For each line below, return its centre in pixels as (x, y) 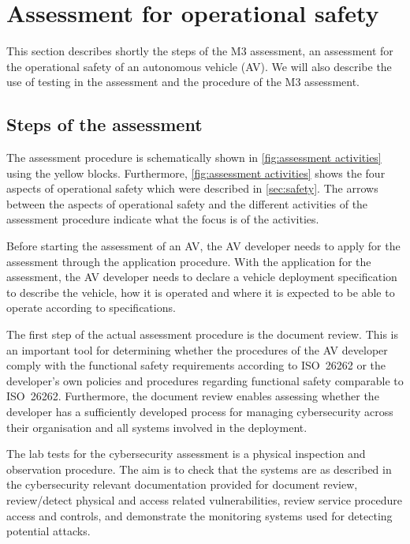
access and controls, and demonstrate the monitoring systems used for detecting (199, 515)
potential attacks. (48, 531)
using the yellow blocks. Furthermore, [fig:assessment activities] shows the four (196, 173)
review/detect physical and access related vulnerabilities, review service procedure (204, 499)
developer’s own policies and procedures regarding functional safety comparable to (205, 380)
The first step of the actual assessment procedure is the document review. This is (202, 334)
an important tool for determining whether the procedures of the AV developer (197, 349)
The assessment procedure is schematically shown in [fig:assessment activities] (194, 158)
